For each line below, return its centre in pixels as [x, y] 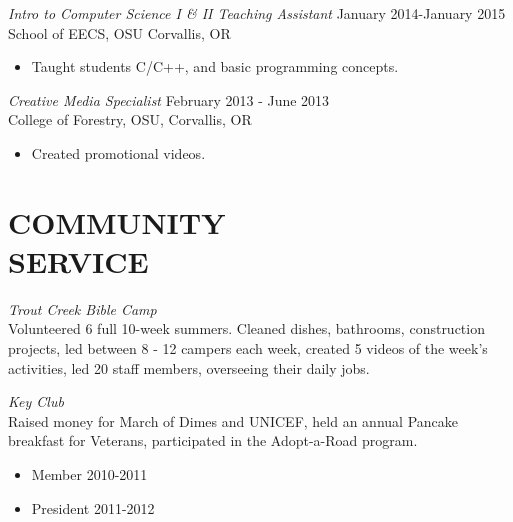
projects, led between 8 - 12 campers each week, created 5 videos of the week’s [248, 348]
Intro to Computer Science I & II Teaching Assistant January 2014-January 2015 [257, 13]
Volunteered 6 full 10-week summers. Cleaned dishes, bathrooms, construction [246, 328]
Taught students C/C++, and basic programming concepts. [215, 66]
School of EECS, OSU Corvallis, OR [119, 32]
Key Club [36, 401]
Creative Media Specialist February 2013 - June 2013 [169, 99]
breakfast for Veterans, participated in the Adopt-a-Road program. [213, 440]
